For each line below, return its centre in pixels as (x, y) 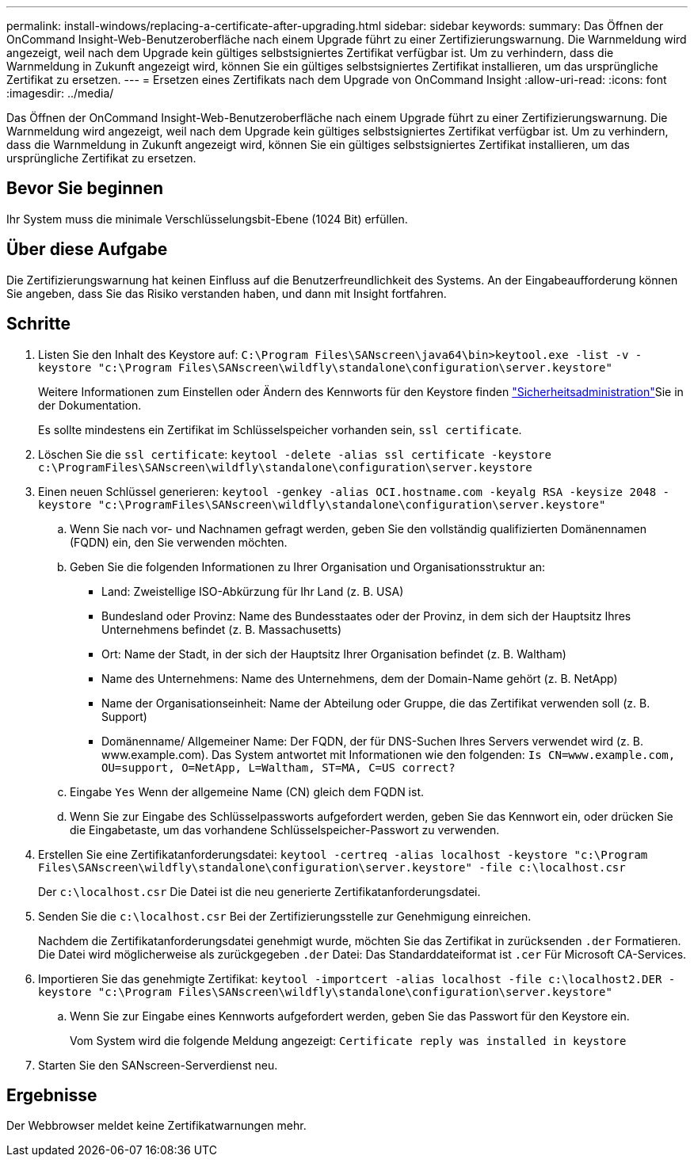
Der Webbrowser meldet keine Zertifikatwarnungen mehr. (156, 1126)
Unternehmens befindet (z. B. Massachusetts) (222, 629)
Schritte (38, 324)
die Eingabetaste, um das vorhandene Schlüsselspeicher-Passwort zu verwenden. (285, 829)
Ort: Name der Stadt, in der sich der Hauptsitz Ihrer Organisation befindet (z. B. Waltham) (334, 654)
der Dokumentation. (90, 405)
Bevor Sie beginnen (85, 189)
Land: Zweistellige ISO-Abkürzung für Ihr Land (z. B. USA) (253, 591)
